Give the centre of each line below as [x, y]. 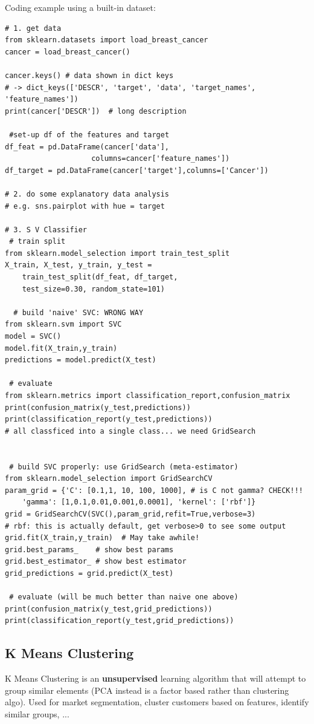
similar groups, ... [37, 713]
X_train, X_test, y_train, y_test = [78, 265]
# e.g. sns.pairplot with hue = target [85, 206]
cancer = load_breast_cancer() [68, 52]
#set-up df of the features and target [89, 135]
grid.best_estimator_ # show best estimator [96, 562]
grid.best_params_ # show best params [89, 550]
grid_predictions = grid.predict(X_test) [89, 573]
